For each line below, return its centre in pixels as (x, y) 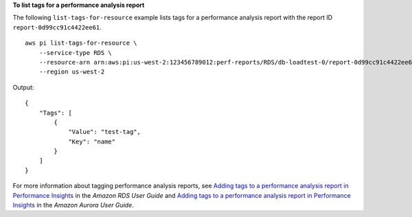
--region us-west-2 (72, 72)
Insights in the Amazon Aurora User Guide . (73, 205)
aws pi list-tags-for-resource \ (81, 43)
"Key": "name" (92, 141)
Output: (23, 87)
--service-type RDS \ (76, 53)
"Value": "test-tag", (104, 132)
